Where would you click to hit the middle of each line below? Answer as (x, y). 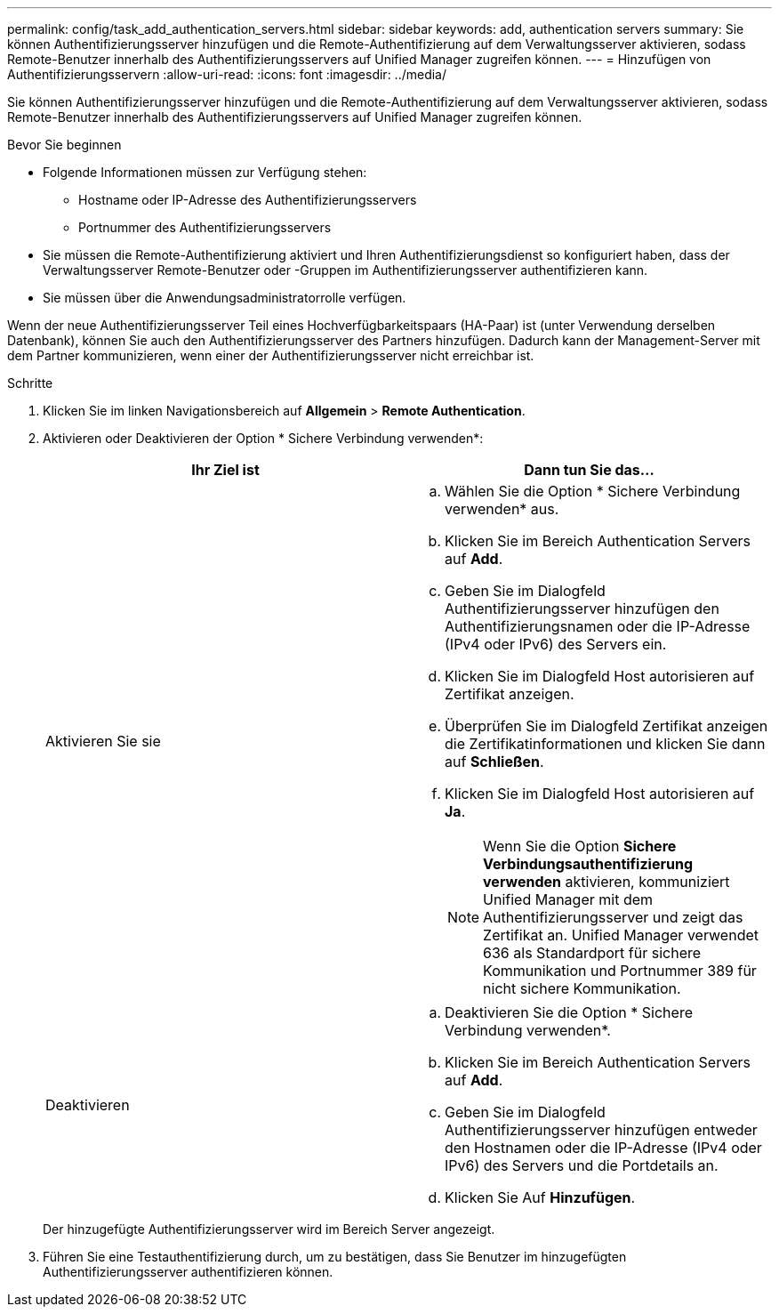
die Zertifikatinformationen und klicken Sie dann (605, 744)
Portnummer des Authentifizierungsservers (205, 227)
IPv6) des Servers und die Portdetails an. (582, 1165)
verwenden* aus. (502, 509)
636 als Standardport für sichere (592, 953)
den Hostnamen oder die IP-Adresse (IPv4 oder (603, 1148)
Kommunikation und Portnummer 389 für (620, 971)
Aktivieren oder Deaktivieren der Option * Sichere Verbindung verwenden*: (263, 438)
